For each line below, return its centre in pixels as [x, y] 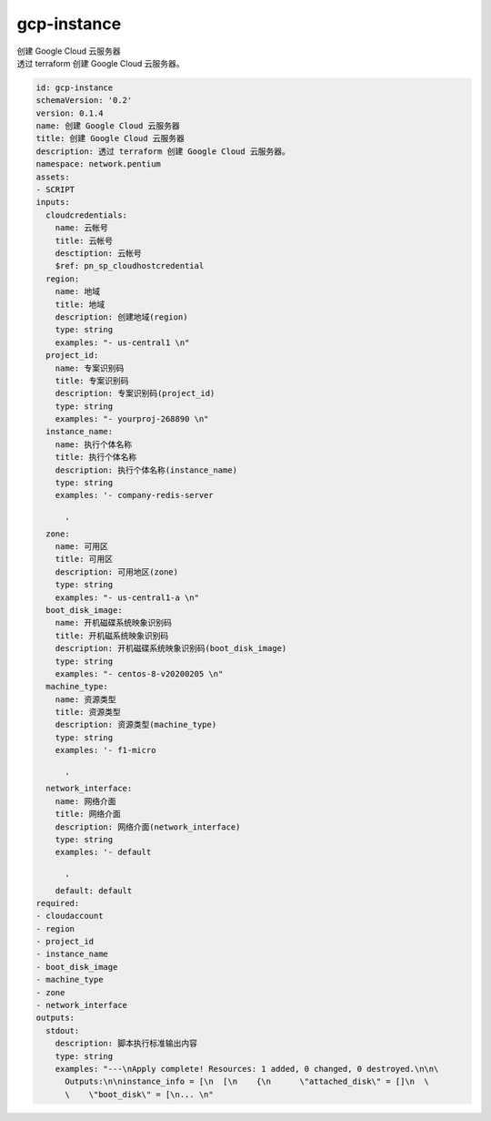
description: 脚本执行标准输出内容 [126, 1044]
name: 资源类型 [85, 699]
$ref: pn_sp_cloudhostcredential [130, 266]
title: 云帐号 [84, 240]
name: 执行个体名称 [93, 444]
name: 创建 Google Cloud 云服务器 [108, 126]
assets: [53, 177]
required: [58, 903]
